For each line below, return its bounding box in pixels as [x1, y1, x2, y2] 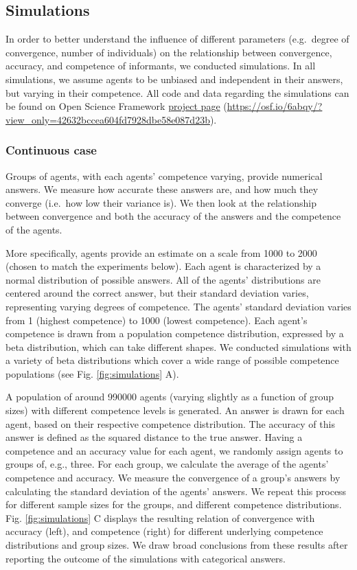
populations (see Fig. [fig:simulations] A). [5, 366, 179, 380]
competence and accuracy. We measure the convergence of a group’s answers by [5, 470, 341, 485]
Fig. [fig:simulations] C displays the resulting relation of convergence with [5, 510, 315, 525]
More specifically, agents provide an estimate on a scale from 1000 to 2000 [5, 245, 317, 260]
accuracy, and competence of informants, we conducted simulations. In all [5, 58, 316, 73]
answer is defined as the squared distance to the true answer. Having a [5, 430, 303, 444]
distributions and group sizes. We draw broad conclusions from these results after [5, 538, 348, 552]
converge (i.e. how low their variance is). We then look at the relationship [5, 195, 316, 209]
